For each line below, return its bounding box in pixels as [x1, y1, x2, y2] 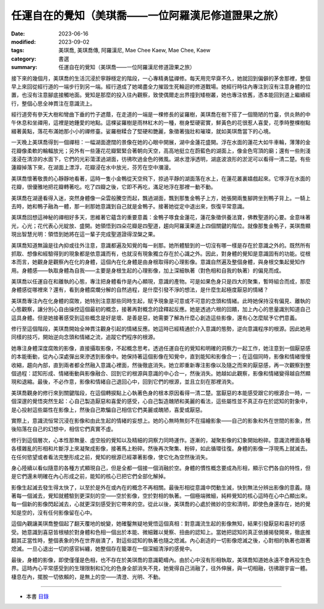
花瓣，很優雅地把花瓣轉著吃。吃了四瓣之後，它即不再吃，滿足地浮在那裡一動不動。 [11, 183, 216, 190]
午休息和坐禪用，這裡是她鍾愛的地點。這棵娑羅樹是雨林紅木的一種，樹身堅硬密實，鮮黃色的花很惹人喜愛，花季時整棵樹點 [11, 119, 311, 126]
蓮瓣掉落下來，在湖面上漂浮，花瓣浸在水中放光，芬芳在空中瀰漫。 [11, 164, 174, 171]
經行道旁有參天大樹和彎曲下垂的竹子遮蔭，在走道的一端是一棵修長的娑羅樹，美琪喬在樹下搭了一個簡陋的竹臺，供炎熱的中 [11, 111, 311, 118]
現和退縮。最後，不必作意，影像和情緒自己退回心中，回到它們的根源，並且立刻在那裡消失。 [11, 378, 237, 386]
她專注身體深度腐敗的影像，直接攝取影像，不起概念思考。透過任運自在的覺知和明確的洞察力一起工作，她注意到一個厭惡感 [11, 344, 311, 351]
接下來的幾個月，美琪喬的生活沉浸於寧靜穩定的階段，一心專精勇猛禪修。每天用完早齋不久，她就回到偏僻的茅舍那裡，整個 [11, 74, 311, 82]
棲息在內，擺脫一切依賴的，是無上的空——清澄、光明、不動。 [11, 573, 164, 580]
